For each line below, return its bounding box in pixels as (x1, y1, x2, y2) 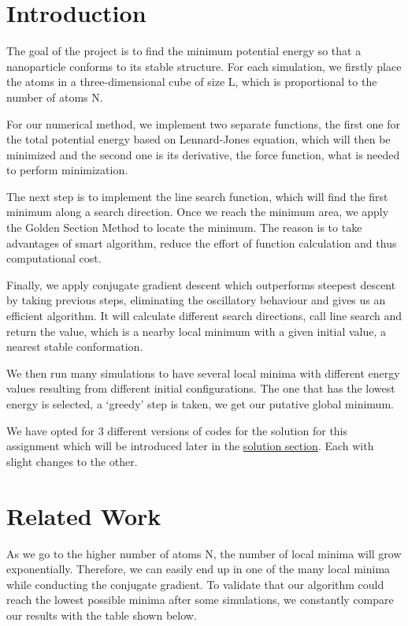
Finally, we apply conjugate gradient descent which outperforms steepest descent (6, 276, 396, 293)
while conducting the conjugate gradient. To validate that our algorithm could (6, 576, 384, 592)
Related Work (6, 499, 161, 531)
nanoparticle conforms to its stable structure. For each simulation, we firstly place (6, 58, 402, 74)
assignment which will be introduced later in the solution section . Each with (6, 438, 374, 454)
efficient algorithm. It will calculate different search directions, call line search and (6, 307, 402, 324)
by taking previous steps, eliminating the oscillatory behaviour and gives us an (6, 292, 386, 308)
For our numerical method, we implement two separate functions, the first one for (6, 115, 400, 132)
